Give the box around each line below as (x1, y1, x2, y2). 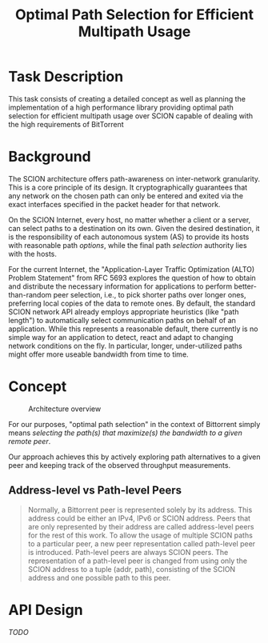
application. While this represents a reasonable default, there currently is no (8, 324, 258, 333)
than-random (8, 290, 52, 299)
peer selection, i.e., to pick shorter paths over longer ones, (53, 290, 246, 299)
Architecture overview (28, 404, 102, 413)
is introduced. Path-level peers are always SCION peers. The (27, 547, 229, 557)
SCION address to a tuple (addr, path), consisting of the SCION (27, 564, 236, 573)
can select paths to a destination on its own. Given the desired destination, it (8, 223, 260, 233)
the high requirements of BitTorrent (8, 119, 124, 129)
